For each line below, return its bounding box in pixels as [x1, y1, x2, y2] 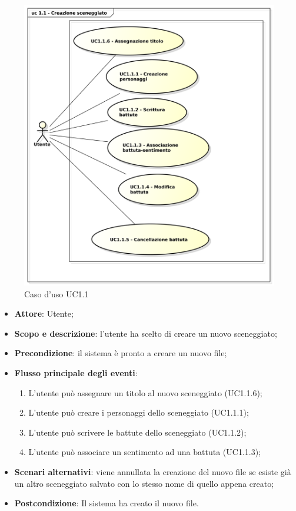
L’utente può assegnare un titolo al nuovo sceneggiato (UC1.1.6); [28, 386, 262, 399]
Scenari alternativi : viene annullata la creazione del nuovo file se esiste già [14, 466, 291, 478]
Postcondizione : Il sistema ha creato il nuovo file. [14, 497, 199, 509]
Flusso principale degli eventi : [14, 367, 138, 379]
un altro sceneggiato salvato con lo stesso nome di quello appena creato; [14, 477, 274, 489]
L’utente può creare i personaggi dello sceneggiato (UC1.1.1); [28, 406, 249, 419]
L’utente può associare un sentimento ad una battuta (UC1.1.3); [28, 446, 261, 458]
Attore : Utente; [14, 307, 74, 320]
